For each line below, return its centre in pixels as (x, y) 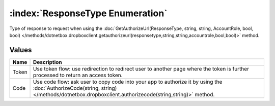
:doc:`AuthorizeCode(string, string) (75, 88)
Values (21, 50)
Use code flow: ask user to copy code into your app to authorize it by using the (128, 82)
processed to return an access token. (78, 75)
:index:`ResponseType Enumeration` (88, 13)
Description (48, 62)
